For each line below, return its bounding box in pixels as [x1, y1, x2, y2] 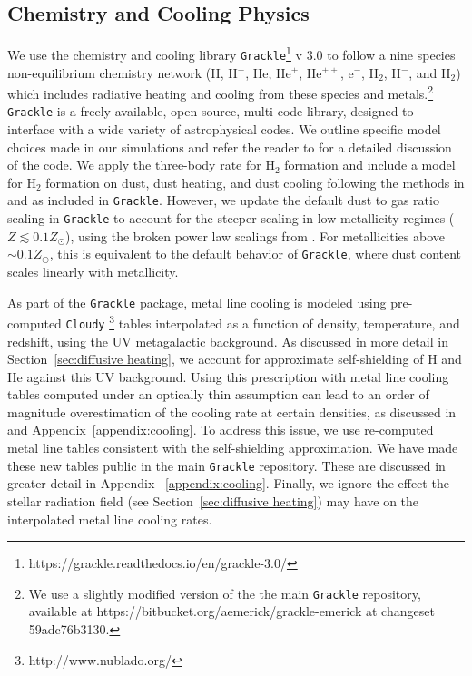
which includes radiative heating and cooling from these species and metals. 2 [7, 82, 434, 103]
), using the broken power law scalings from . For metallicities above [65, 226, 445, 245]
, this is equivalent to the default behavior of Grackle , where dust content [49, 244, 462, 263]
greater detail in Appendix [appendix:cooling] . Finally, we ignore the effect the [7, 474, 449, 493]
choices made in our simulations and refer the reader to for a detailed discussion [7, 137, 452, 156]
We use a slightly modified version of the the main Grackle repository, [28, 583, 421, 603]
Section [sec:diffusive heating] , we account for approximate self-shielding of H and [7, 349, 462, 368]
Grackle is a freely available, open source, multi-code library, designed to [7, 102, 414, 121]
